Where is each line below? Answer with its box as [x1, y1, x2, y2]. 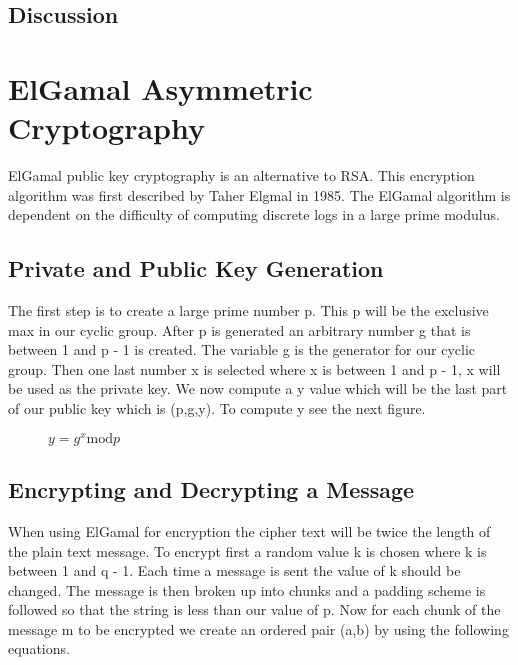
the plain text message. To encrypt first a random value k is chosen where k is [8, 540, 487, 561]
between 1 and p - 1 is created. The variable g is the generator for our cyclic [8, 339, 475, 360]
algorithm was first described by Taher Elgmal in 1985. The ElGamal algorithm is [8, 184, 511, 205]
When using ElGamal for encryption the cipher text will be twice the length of [8, 520, 491, 541]
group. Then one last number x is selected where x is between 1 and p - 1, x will [8, 358, 501, 379]
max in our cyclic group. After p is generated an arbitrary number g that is [8, 319, 471, 340]
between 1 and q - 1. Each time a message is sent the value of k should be [8, 560, 461, 581]
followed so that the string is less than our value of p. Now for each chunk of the [8, 599, 501, 620]
